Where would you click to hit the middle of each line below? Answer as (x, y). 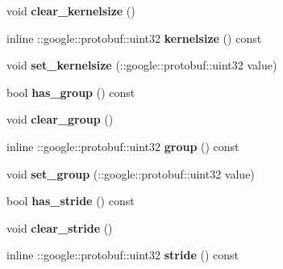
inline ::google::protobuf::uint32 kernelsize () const (134, 38)
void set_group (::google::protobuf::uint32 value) (131, 173)
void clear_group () (60, 119)
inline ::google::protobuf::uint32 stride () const (123, 255)
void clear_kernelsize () (71, 11)
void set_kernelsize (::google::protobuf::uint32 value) (142, 65)
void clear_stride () (60, 227)
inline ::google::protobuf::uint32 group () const (123, 146)
